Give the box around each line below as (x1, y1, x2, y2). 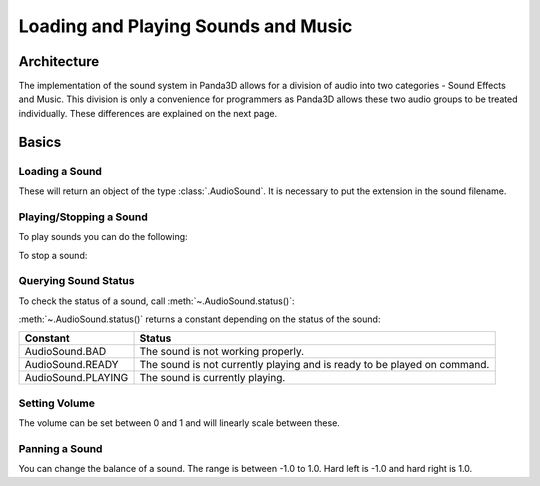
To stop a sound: (18, 249, 88, 261)
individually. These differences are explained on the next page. (18, 107, 278, 119)
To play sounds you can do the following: (18, 231, 189, 243)
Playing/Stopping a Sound (18, 210, 149, 224)
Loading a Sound (18, 164, 102, 178)
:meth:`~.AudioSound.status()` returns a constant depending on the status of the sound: (18, 313, 381, 325)
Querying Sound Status (18, 274, 135, 288)
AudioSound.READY (24, 358, 119, 372)
